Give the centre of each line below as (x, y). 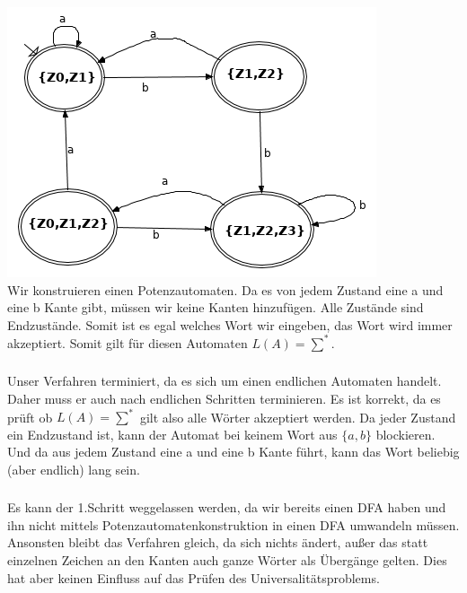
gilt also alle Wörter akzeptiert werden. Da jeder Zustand (298, 416)
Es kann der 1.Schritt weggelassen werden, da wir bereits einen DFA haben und (227, 507)
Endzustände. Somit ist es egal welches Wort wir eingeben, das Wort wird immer (230, 324)
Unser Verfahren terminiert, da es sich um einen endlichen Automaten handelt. (225, 381)
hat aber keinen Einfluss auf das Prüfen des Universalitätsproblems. (194, 577)
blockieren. (405, 434)
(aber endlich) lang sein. (74, 469)
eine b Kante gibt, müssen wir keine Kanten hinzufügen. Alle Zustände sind (216, 307)
